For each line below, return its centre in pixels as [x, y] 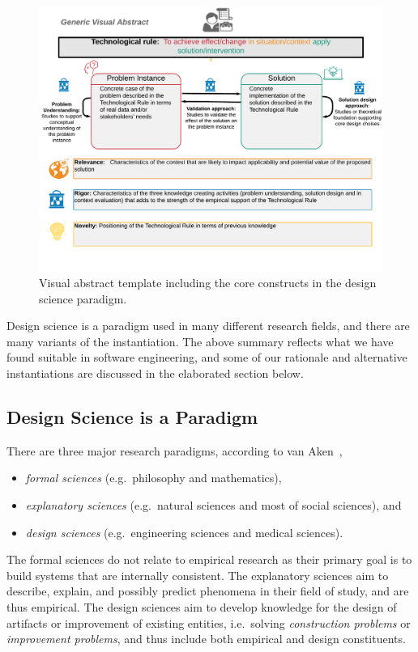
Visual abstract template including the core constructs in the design [208, 283]
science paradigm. [83, 298]
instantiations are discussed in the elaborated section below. [155, 373]
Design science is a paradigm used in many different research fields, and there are [208, 326]
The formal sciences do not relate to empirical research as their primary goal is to [209, 559]
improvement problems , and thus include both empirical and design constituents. [206, 639]
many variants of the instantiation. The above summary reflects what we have [200, 341]
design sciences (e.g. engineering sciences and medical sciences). [184, 532]
